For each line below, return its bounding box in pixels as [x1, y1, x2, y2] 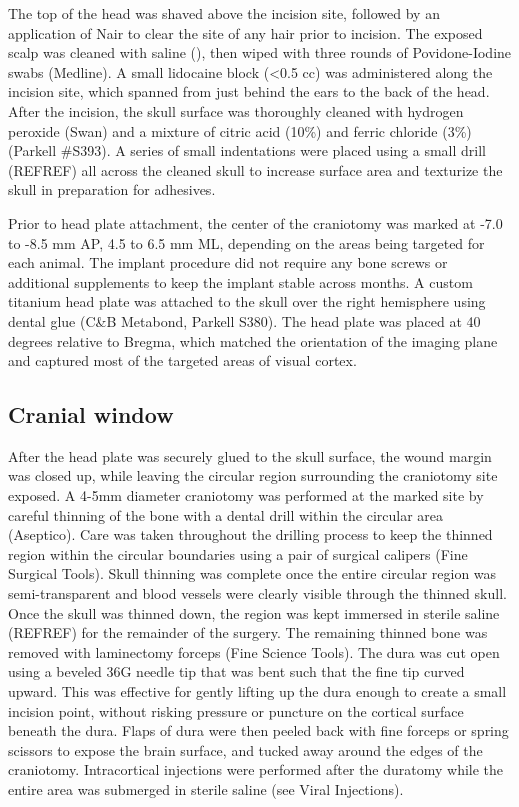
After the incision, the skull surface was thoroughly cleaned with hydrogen [8, 100, 464, 121]
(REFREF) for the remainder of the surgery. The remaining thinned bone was [8, 622, 488, 643]
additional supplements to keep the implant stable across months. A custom [8, 271, 473, 292]
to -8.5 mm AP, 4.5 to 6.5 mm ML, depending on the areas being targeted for [8, 232, 485, 253]
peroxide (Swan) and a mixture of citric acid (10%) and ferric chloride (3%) [8, 120, 472, 141]
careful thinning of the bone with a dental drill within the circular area [8, 504, 444, 525]
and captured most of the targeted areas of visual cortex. [8, 350, 357, 371]
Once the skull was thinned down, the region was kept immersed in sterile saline [8, 602, 500, 623]
